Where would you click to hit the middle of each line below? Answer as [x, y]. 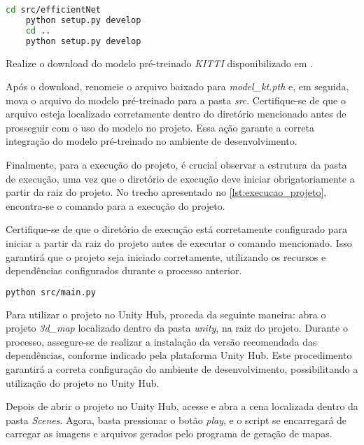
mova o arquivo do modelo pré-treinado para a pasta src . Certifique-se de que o [176, 100]
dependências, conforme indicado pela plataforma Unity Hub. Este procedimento [179, 355]
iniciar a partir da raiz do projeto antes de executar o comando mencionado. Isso [179, 243]
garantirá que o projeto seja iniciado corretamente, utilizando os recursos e [166, 256]
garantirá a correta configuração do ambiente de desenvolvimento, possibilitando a [182, 369]
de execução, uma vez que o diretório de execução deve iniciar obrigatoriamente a [180, 178]
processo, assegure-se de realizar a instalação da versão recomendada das [161, 341]
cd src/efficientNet [54, 10]
